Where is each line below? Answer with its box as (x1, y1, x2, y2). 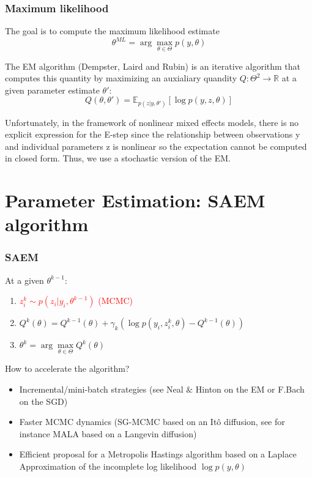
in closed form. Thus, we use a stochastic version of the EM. (5, 152, 231, 165)
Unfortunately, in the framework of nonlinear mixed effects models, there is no (5, 116, 299, 128)
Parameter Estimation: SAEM (5, 188, 266, 213)
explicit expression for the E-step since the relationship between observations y (5, 128, 300, 141)
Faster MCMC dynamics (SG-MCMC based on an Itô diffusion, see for (19, 415, 285, 428)
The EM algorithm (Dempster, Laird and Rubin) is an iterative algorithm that (5, 59, 300, 72)
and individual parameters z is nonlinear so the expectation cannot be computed (5, 139, 307, 152)
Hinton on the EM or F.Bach (195, 383, 305, 396)
